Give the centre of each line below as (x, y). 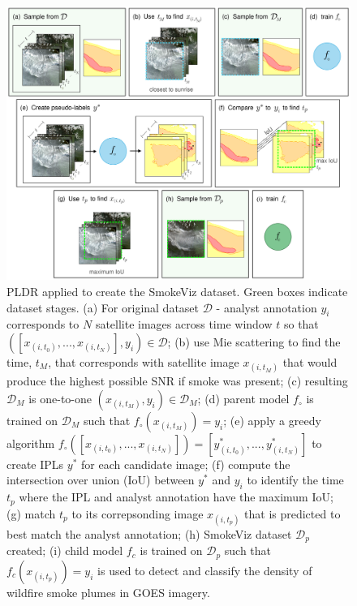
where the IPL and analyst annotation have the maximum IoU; (176, 497)
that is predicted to (292, 513)
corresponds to (43, 324)
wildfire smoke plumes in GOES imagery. (108, 592)
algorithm (31, 443)
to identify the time (295, 480)
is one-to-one (60, 398)
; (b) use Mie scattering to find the (254, 342)
